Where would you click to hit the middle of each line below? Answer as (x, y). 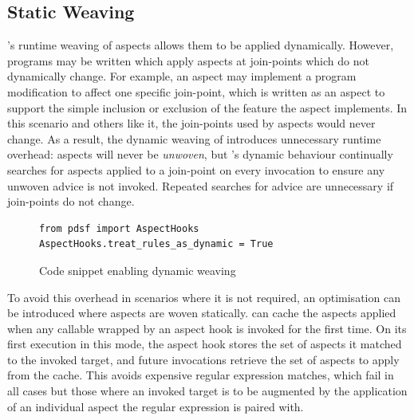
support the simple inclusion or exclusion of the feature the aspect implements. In (207, 107)
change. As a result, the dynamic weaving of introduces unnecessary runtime (194, 138)
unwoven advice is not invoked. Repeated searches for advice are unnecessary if (201, 185)
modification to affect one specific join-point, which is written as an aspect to (196, 91)
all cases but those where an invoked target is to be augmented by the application (207, 391)
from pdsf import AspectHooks (119, 228)
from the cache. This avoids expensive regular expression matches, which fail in (201, 375)
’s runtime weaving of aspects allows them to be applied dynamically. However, (201, 45)
